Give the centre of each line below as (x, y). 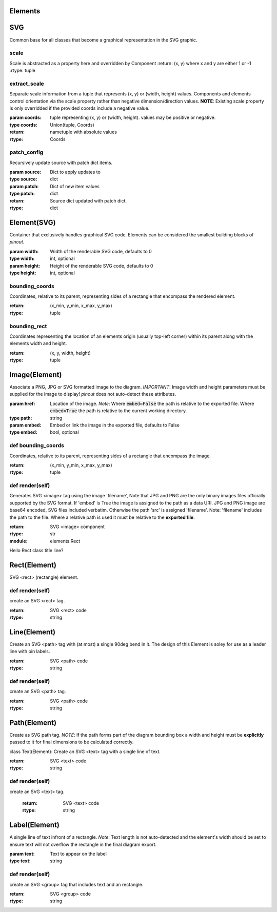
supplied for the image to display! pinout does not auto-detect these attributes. (93, 394)
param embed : (25, 425)
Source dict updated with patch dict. (88, 200)
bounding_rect (28, 326)
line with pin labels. (30, 652)
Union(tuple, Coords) (72, 125)
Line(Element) (33, 632)
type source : (24, 179)
